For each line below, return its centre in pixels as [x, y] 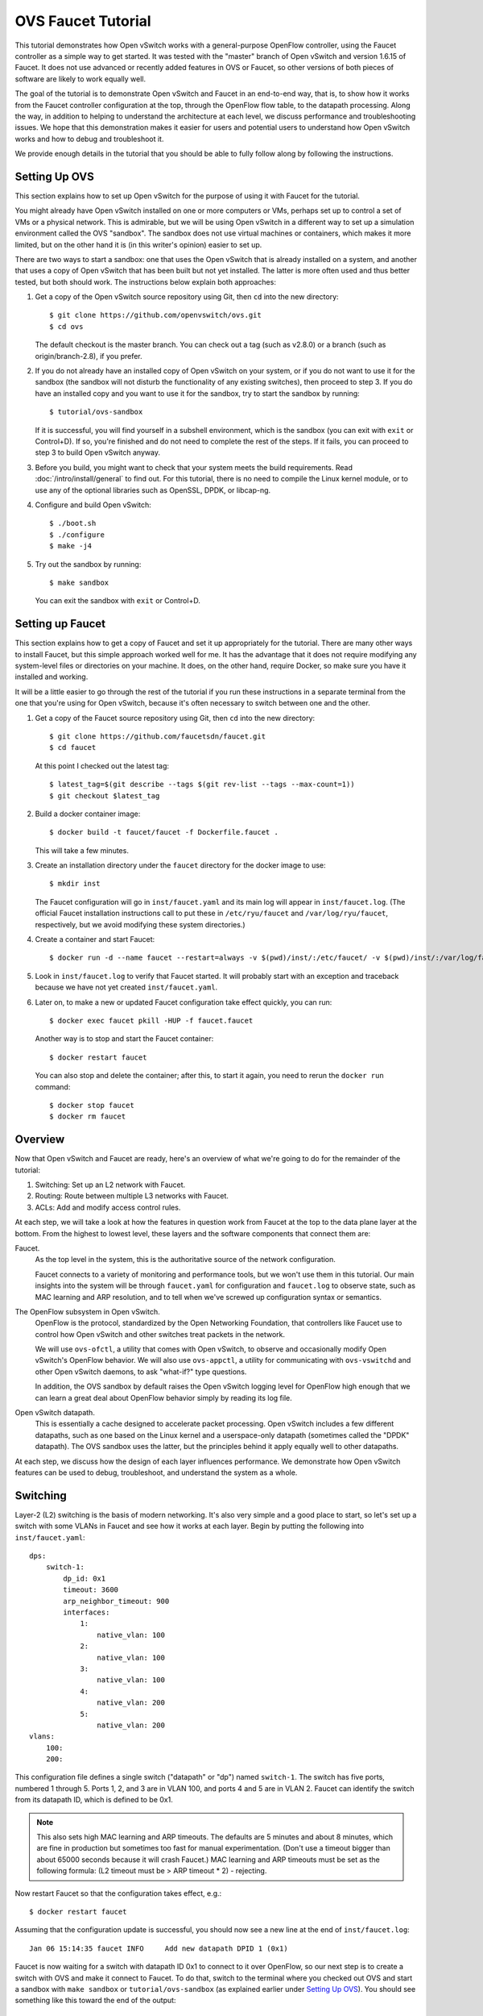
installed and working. [52, 677]
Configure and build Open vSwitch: [93, 505]
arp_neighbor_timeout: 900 [116, 1601]
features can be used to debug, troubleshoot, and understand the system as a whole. [156, 1472]
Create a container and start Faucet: [95, 939]
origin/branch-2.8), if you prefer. [89, 356]
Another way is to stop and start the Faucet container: [124, 1039]
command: [53, 1087]
